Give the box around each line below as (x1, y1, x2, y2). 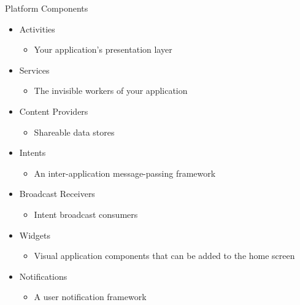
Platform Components (5, 2, 88, 14)
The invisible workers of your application (34, 84, 188, 97)
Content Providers (19, 104, 88, 117)
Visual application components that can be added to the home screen (34, 249, 295, 262)
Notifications (19, 269, 67, 282)
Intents (19, 146, 46, 159)
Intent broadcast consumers (34, 207, 138, 220)
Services (19, 63, 50, 76)
